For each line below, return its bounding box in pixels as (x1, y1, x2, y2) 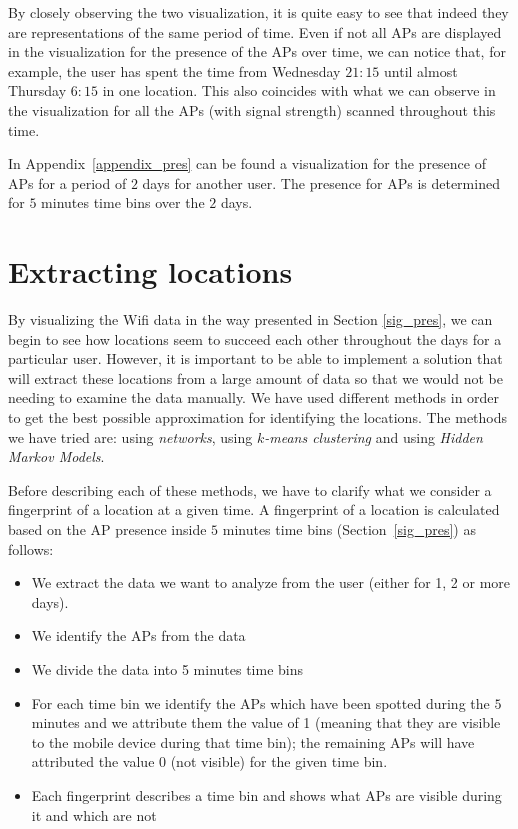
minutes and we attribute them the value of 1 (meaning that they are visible (31, 712, 501, 733)
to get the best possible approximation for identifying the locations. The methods (8, 407, 508, 428)
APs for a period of (8, 172, 127, 193)
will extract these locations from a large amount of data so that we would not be (8, 367, 503, 388)
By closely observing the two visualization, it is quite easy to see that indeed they (8, 2, 509, 22)
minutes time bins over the (41, 192, 205, 213)
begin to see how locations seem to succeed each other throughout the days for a (8, 328, 502, 349)
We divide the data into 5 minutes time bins (31, 658, 304, 679)
